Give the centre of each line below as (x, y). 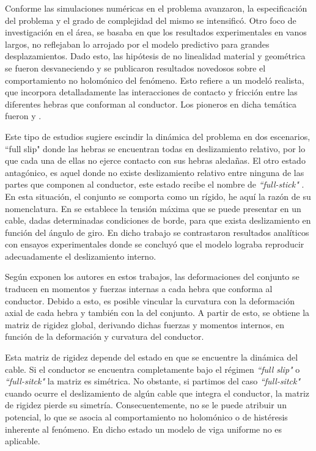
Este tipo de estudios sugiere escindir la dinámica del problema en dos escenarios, (158, 136)
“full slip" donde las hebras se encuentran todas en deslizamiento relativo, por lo (155, 148)
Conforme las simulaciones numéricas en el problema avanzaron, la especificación (156, 8)
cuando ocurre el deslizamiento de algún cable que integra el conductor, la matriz (157, 393)
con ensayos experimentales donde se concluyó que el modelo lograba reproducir (155, 244)
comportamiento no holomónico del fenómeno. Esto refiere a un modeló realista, (155, 80)
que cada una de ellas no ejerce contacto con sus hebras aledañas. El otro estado (155, 160)
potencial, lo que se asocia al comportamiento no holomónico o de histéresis (146, 417)
